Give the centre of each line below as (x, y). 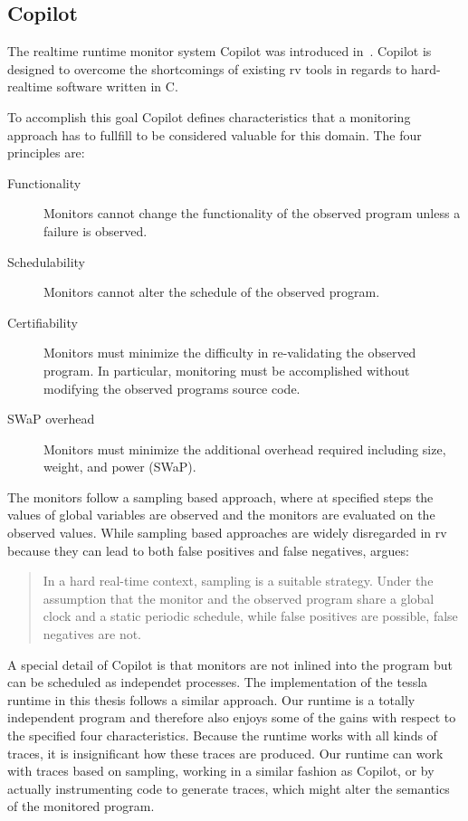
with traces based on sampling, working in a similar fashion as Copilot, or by (221, 771)
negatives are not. (92, 634)
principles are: (46, 153)
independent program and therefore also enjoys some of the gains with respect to (232, 717)
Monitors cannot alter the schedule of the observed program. (212, 292)
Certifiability (43, 322)
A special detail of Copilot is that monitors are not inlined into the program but (230, 664)
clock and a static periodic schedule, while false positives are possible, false (250, 616)
